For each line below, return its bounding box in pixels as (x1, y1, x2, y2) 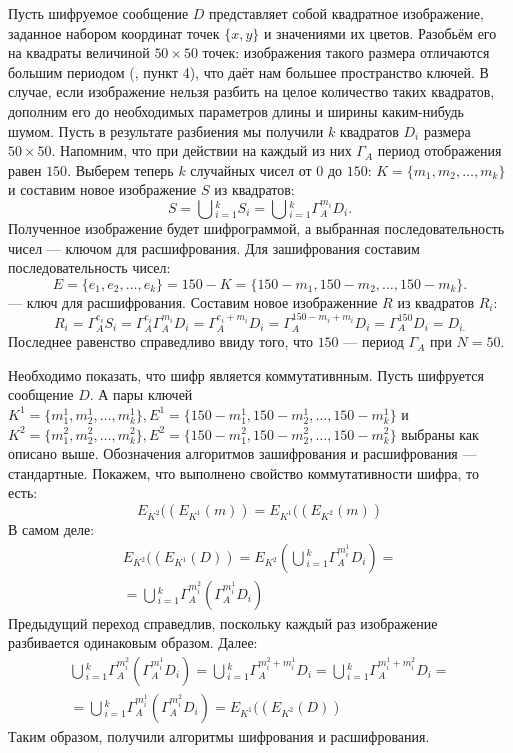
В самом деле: (8, 518, 95, 539)
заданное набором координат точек (8, 22, 220, 43)
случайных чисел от (190, 159, 312, 180)
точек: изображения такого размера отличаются (202, 42, 490, 63)
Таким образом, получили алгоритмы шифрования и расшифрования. (8, 725, 430, 746)
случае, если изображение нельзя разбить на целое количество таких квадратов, (8, 81, 495, 102)
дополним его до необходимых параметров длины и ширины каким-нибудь (8, 100, 464, 121)
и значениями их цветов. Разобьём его (263, 22, 497, 43)
